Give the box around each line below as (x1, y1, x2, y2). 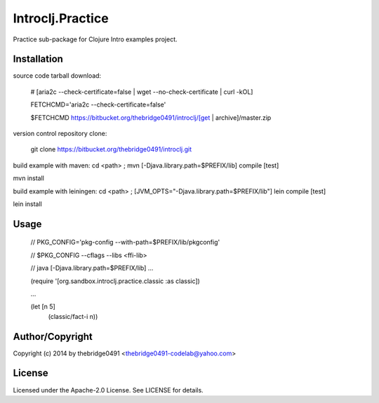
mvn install (13, 174, 45, 182)
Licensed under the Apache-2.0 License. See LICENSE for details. (13, 385, 204, 394)
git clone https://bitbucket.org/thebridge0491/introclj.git (30, 145, 192, 153)
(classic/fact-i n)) (48, 312, 98, 320)
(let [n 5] (30, 302, 55, 311)
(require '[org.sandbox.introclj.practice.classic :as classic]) (30, 277, 200, 285)
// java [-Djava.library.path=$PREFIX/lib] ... (30, 264, 154, 273)
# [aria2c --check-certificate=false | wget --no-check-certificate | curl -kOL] (30, 88, 253, 96)
